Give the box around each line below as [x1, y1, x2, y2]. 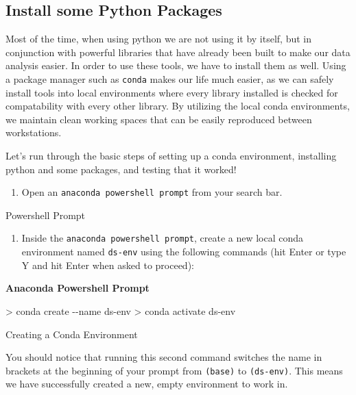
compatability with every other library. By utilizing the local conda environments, [5, 99, 350, 113]
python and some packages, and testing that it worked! [5, 162, 237, 176]
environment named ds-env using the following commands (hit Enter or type [21, 244, 346, 259]
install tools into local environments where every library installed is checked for [5, 85, 338, 99]
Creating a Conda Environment [5, 327, 138, 341]
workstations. [5, 125, 62, 140]
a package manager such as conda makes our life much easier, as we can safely [5, 71, 334, 86]
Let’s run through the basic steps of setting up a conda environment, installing [5, 149, 337, 163]
